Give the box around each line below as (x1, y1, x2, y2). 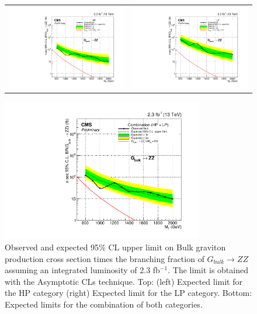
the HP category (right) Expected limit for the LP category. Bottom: (5, 287, 252, 299)
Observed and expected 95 (5, 240, 99, 253)
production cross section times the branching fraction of (5, 252, 204, 264)
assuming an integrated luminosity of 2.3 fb (5, 264, 160, 276)
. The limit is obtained (168, 264, 248, 276)
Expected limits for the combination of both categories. (5, 298, 203, 310)
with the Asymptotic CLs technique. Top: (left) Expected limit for (5, 275, 242, 287)
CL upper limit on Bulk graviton (108, 240, 226, 253)
